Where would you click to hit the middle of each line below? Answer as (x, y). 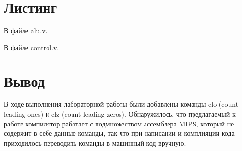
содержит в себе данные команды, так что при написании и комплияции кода (119, 133)
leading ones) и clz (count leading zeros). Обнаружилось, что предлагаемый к (120, 114)
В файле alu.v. (26, 31)
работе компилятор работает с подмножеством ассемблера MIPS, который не (119, 123)
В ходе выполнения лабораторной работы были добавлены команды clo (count (121, 104)
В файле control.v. (32, 47)
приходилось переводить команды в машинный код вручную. (95, 142)
